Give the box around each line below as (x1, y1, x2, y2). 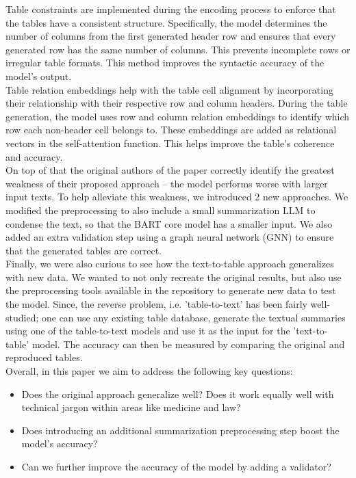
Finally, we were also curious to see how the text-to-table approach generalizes (5, 256, 334, 271)
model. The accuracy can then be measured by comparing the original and (31, 336, 345, 351)
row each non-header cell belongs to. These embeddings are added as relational (5, 122, 337, 137)
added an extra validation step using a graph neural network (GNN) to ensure (5, 230, 334, 244)
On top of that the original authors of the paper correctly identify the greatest (5, 163, 335, 177)
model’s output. (5, 68, 72, 83)
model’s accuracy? (21, 436, 98, 451)
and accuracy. (5, 149, 63, 163)
